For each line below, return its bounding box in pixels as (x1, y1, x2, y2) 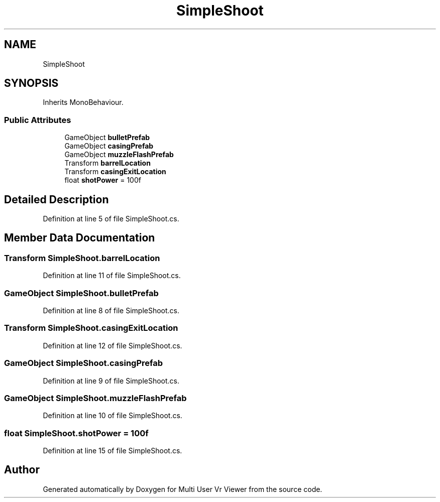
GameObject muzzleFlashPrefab (64, 150, 174, 159)
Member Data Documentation (4, 231, 155, 244)
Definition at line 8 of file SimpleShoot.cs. (43, 306, 180, 315)
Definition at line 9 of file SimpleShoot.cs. (43, 376, 180, 385)
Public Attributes (4, 114, 71, 125)
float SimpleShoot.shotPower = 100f (4, 428, 149, 438)
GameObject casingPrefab (64, 142, 154, 151)
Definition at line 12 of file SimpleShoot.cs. (43, 341, 182, 350)
